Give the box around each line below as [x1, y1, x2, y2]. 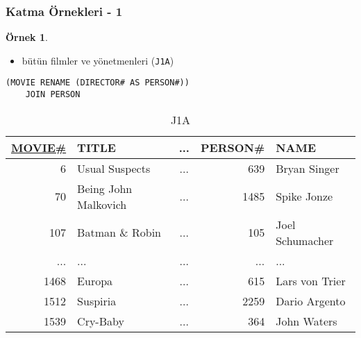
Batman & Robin [77, 224, 161, 241]
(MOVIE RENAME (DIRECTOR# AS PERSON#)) [6, 78, 190, 88]
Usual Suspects [77, 160, 151, 176]
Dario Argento [276, 292, 346, 309]
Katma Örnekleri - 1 [6, 2, 123, 19]
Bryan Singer [276, 160, 339, 176]
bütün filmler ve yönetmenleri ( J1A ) [22, 53, 174, 67]
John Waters [276, 312, 337, 329]
